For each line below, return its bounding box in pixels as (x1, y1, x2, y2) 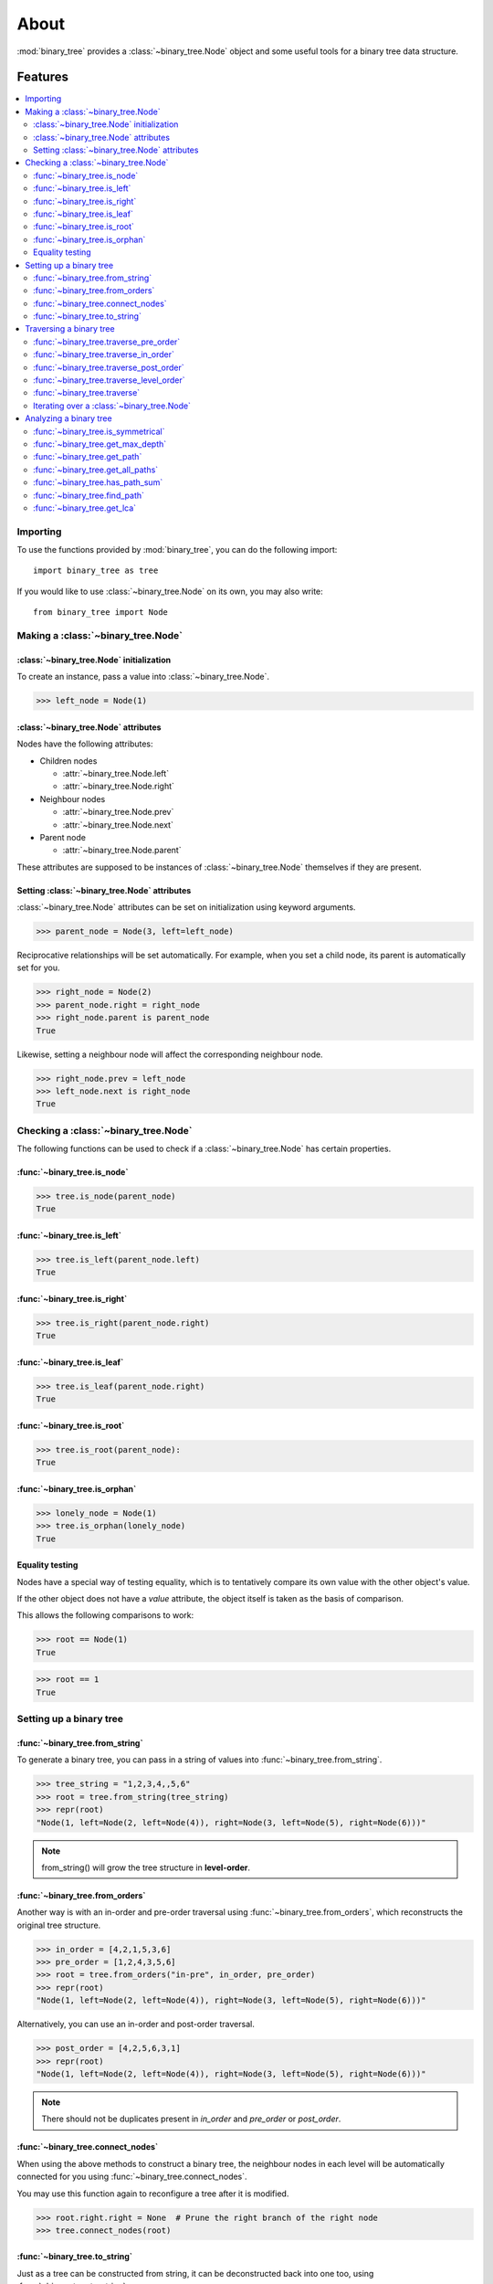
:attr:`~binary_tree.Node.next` (62, 819, 173, 830)
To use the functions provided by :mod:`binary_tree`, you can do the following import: (16, 545, 338, 555)
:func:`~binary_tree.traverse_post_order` (33, 362, 184, 373)
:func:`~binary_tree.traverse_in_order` (33, 349, 175, 360)
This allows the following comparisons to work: (16, 1610, 194, 1621)
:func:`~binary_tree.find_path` (33, 490, 145, 501)
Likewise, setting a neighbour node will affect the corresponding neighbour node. (16, 1049, 323, 1060)
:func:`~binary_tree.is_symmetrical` (33, 426, 165, 437)
